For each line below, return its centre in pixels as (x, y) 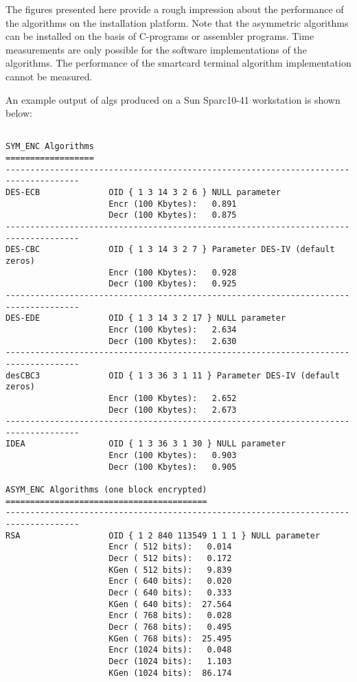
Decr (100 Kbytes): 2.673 (173, 410)
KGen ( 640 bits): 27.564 (170, 604)
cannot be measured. (49, 76)
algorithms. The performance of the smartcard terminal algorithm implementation (178, 63)
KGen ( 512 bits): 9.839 (170, 570)
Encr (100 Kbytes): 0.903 (173, 456)
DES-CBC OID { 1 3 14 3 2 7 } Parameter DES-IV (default (170, 250)
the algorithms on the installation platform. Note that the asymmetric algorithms (177, 22)
